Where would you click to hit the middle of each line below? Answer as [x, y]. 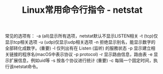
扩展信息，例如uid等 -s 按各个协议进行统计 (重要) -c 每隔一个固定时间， [81, 61]
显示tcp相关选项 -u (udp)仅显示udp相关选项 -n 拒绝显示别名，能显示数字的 [80, 42]
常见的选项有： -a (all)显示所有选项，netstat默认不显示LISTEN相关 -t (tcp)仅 [81, 36]
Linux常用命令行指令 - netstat [82, 10]
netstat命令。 [27, 67]
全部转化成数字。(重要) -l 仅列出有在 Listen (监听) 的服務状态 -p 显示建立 [78, 48]
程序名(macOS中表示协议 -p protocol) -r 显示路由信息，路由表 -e [87, 54]
